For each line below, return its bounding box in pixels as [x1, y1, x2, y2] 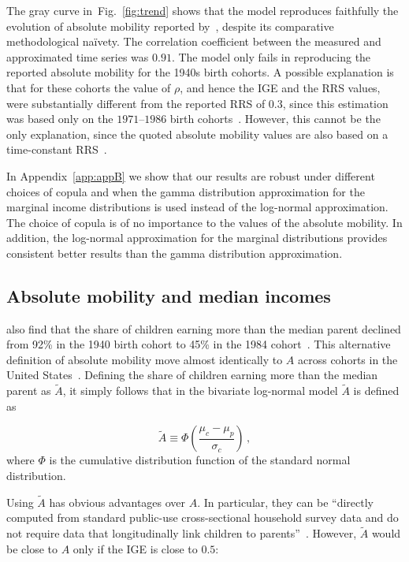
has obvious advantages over [49, 493, 186, 510]
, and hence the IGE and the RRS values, [180, 79, 381, 95]
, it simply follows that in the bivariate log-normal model [62, 382, 338, 399]
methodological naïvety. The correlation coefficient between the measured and [6, 33, 381, 50]
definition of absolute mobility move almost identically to [6, 351, 283, 367]
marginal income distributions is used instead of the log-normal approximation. [6, 199, 389, 215]
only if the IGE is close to [73, 540, 198, 556]
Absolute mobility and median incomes [6, 283, 331, 307]
